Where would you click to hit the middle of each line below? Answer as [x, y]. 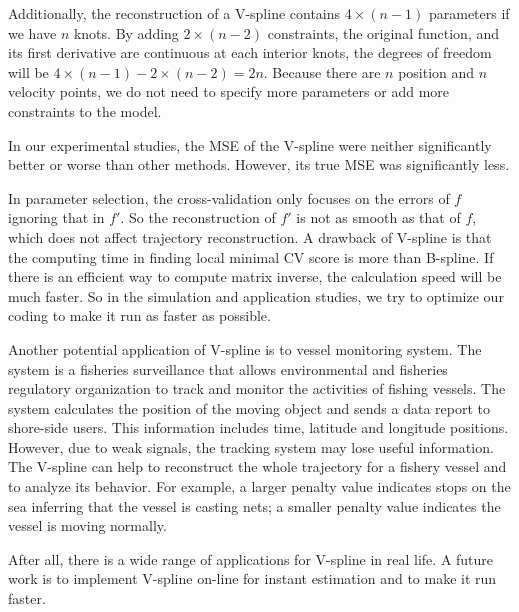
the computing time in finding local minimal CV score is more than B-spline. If [251, 256]
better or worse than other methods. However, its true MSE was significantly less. [259, 164]
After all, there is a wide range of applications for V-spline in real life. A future [251, 558]
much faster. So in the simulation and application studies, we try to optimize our [256, 295]
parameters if [469, 13]
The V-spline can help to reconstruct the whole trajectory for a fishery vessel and [257, 466]
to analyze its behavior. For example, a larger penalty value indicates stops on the [259, 486]
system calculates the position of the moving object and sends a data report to [249, 407]
